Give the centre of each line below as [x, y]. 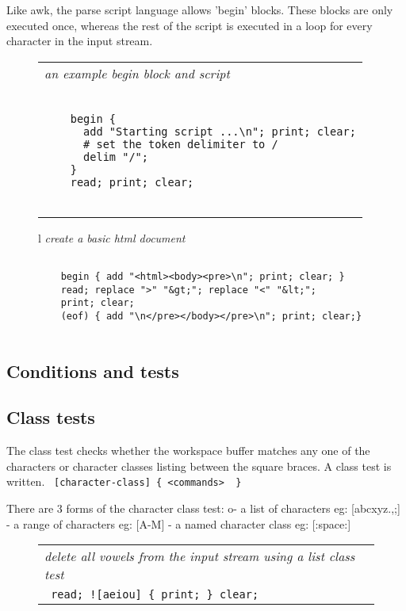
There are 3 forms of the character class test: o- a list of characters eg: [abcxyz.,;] [203, 508]
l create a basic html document [112, 237]
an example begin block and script [137, 73]
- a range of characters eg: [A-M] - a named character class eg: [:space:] [179, 523]
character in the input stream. [80, 41]
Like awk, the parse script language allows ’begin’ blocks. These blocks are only [200, 10]
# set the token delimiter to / [181, 144]
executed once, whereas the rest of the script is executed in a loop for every [190, 25]
